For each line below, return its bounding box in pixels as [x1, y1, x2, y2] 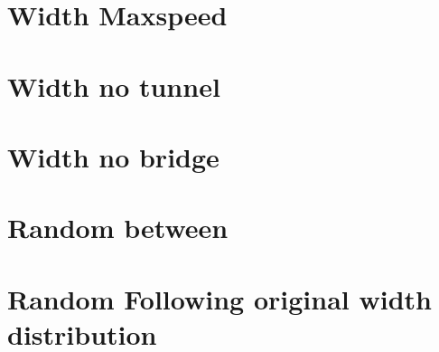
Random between [7, 209, 229, 246]
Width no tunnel [7, 67, 220, 104]
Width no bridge [7, 138, 219, 175]
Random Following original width [7, 280, 432, 317]
